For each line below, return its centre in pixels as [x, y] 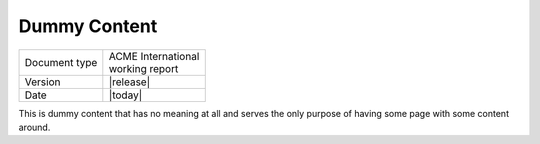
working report [143, 68]
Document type [61, 62]
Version [42, 82]
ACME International [154, 56]
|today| [125, 95]
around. [34, 127]
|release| [129, 82]
